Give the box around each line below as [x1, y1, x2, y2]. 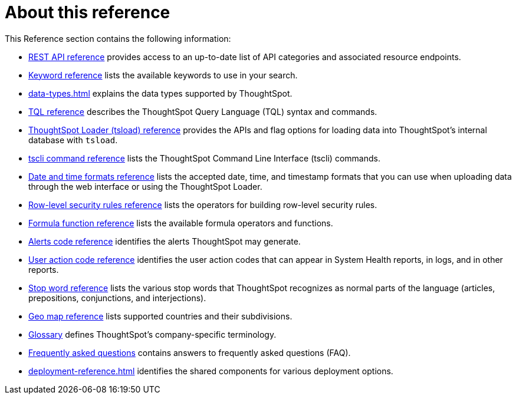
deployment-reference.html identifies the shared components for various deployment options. [28, 365, 393, 376]
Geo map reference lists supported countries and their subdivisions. [28, 311, 292, 321]
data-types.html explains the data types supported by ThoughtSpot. [28, 88, 292, 98]
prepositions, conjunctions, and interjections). [28, 292, 206, 303]
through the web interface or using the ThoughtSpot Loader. [28, 181, 262, 192]
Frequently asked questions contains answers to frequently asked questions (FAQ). [28, 347, 351, 358]
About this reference [5, 2, 170, 22]
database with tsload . [28, 134, 118, 145]
